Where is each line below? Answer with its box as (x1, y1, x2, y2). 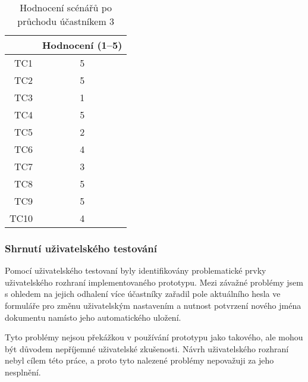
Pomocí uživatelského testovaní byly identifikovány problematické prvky (5, 264, 266, 277)
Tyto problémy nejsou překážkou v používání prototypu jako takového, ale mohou (5, 331, 303, 343)
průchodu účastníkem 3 (17, 14, 115, 28)
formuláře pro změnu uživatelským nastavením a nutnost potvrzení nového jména (5, 299, 301, 311)
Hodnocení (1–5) (42, 38, 122, 52)
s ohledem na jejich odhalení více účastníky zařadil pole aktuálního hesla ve (5, 287, 281, 300)
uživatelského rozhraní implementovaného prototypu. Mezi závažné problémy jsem (5, 275, 303, 288)
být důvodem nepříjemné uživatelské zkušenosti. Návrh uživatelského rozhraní (5, 342, 289, 355)
